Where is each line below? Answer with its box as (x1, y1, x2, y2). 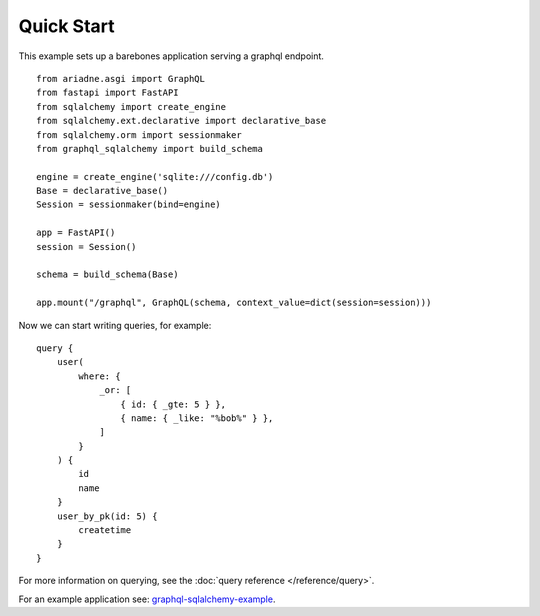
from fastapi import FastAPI (36, 87, 179, 99)
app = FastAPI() (36, 227, 116, 239)
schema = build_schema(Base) (36, 269, 179, 280)
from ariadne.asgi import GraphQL (36, 73, 205, 84)
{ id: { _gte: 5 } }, (120, 398, 227, 410)
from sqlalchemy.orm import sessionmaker (36, 129, 242, 140)
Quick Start (18, 15, 115, 37)
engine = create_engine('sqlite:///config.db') (36, 171, 274, 182)
